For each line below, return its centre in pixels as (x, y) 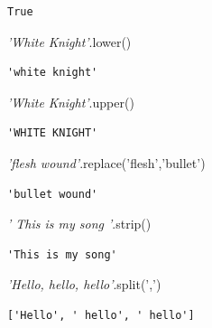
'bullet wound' (53, 194)
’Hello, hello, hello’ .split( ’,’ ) (84, 284)
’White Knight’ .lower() (69, 41)
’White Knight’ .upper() (71, 102)
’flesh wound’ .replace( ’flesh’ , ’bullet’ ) (106, 162)
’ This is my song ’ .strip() (79, 224)
